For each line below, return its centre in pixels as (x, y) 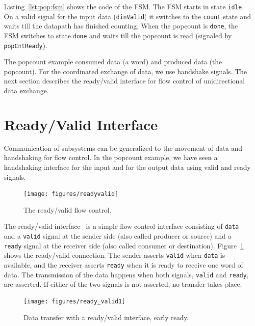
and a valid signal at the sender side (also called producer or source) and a (118, 236)
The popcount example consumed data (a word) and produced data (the (113, 62)
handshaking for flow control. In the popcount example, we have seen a (111, 157)
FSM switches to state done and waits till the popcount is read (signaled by (118, 35)
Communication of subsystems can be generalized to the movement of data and (123, 148)
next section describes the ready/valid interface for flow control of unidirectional (125, 81)
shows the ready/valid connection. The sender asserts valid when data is (115, 255)
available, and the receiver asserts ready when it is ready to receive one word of (124, 265)
